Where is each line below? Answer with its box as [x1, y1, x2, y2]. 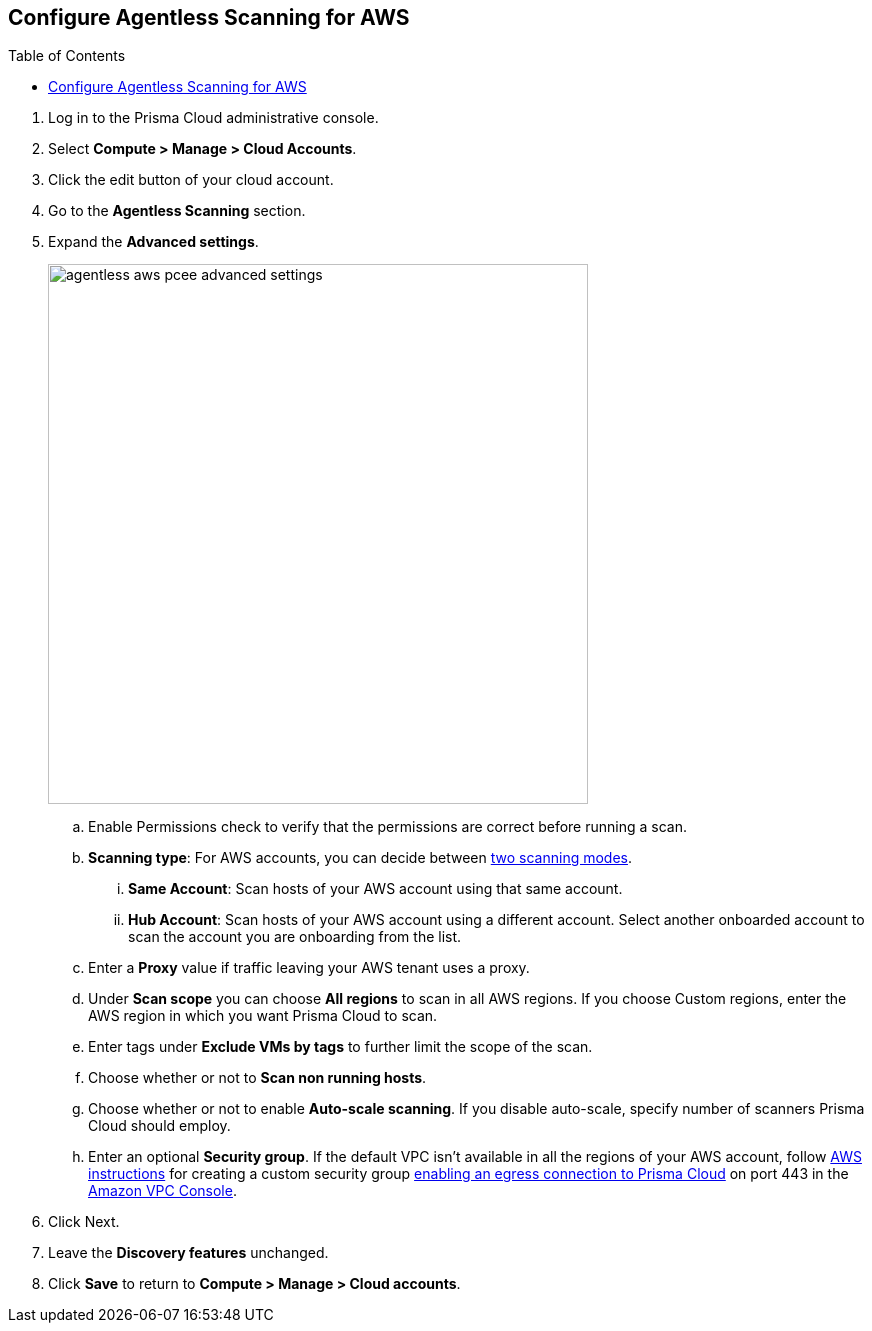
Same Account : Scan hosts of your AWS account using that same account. [128, 880, 623, 898]
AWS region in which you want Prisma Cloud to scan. [88, 1007, 438, 1025]
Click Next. [48, 1213, 120, 1231]
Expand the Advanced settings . [48, 233, 259, 251]
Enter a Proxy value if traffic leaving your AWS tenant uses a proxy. [88, 959, 530, 977]
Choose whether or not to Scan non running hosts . [88, 1069, 427, 1087]
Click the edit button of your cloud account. [48, 171, 334, 189]
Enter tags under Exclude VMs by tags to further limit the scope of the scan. [88, 1038, 593, 1056]
